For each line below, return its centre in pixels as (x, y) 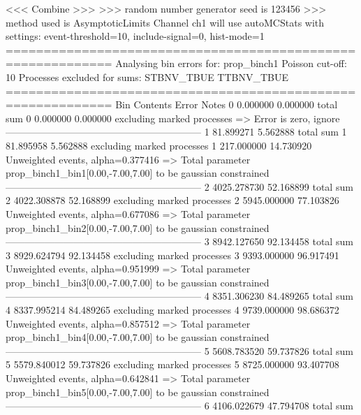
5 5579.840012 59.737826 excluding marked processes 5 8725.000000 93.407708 (172, 364)
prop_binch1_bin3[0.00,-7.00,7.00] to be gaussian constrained (138, 282)
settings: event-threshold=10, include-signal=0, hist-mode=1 (135, 36)
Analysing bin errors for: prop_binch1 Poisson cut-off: (231, 63)
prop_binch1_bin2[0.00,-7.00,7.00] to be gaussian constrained (138, 227)
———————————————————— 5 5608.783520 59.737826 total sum (179, 350)
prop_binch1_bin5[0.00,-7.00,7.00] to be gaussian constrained (138, 392)
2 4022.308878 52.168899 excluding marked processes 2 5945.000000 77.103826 (172, 200)
